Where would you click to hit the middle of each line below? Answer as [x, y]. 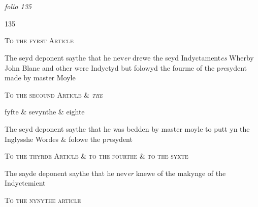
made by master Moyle [40, 78]
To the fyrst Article [39, 40]
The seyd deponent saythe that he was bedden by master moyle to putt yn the [127, 128]
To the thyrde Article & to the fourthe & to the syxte [96, 156]
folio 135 [18, 6]
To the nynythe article [43, 200]
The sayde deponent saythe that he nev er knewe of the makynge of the [115, 173]
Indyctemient [25, 183]
